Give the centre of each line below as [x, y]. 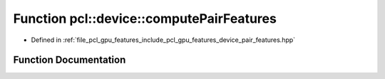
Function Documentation [70, 60]
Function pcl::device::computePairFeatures [145, 19]
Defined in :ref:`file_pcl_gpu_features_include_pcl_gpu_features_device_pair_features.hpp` [163, 40]
